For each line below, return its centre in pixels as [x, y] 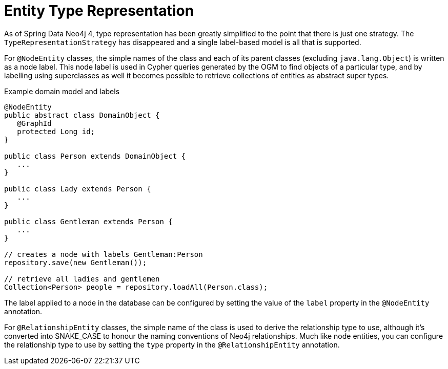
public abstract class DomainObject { [82, 115]
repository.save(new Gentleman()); [76, 262]
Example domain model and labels [62, 91]
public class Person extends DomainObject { [95, 156]
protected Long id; [56, 131]
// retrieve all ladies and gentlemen [82, 279]
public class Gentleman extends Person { [88, 221]
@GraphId [34, 123]
